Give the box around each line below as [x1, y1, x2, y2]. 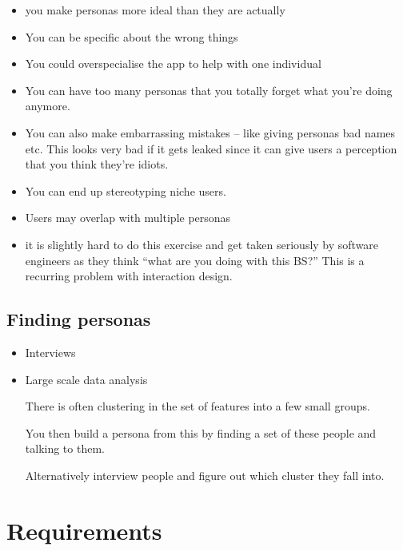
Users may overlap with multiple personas [25, 209, 231, 226]
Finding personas [6, 307, 151, 331]
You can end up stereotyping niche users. [25, 182, 226, 199]
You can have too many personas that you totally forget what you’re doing [25, 81, 393, 98]
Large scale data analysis [25, 371, 148, 387]
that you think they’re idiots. [25, 156, 169, 172]
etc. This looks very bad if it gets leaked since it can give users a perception [25, 140, 397, 157]
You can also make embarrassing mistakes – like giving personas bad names [25, 124, 396, 141]
